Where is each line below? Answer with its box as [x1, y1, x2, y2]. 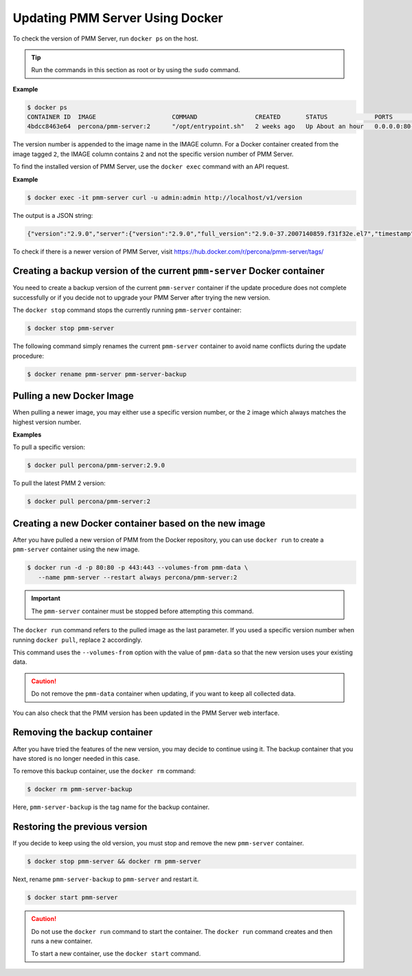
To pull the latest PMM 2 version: [12, 479, 106, 487]
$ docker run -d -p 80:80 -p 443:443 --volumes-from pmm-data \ [27, 564, 249, 572]
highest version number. [12, 418, 82, 426]
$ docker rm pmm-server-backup [27, 786, 133, 793]
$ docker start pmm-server [27, 894, 118, 902]
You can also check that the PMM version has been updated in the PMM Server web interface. [12, 709, 280, 717]
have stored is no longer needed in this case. [12, 754, 140, 762]
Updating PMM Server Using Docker [12, 10, 223, 25]
